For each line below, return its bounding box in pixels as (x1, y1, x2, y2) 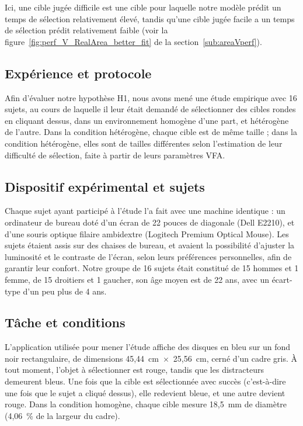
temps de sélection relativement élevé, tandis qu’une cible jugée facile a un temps (5, 12, 295, 25)
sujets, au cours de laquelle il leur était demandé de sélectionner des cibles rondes (5, 103, 296, 115)
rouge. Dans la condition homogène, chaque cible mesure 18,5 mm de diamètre (5, 398, 287, 410)
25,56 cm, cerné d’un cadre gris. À (173, 352, 297, 364)
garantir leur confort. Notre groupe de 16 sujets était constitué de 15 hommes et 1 (5, 262, 299, 274)
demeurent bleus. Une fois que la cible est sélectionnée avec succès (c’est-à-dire (5, 375, 286, 387)
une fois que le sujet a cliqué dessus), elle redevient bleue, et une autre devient (5, 386, 285, 399)
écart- (271, 273, 292, 285)
